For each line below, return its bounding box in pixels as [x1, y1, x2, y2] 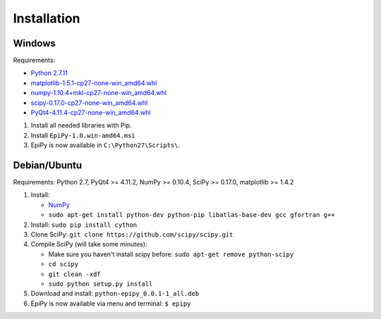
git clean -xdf [48, 270, 102, 278]
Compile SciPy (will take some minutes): [30, 240, 147, 249]
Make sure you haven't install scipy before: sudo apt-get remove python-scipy [48, 250, 294, 258]
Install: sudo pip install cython [30, 220, 138, 229]
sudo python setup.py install [48, 280, 153, 288]
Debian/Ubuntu [13, 159, 83, 171]
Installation [13, 11, 80, 26]
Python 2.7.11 [30, 69, 68, 77]
